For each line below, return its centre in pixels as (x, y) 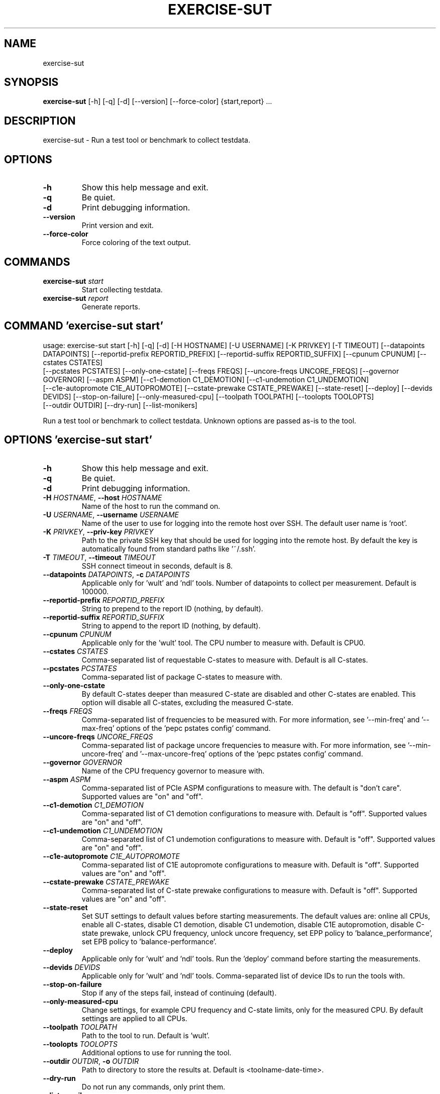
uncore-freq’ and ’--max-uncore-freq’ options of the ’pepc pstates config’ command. (222, 753)
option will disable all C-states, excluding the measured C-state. (187, 702)
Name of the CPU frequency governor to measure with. (173, 771)
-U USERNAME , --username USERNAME (111, 514)
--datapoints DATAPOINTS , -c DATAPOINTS (116, 574)
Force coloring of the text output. (136, 243)
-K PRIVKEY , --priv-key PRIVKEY (98, 531)
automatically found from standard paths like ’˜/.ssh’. (169, 549)
